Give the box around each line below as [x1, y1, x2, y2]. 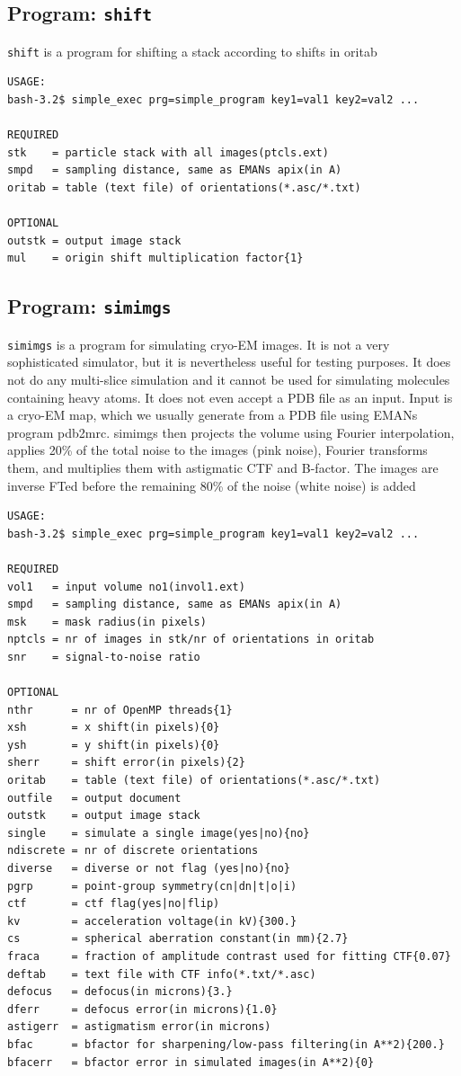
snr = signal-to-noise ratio [7, 650, 200, 663]
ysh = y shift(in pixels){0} [7, 738, 220, 751]
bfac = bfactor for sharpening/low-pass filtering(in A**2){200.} [7, 1037, 445, 1051]
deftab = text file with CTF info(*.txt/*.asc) [7, 967, 316, 981]
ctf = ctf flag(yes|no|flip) [7, 897, 220, 911]
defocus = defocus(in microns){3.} [7, 985, 233, 999]
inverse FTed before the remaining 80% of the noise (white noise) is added [7, 476, 416, 494]
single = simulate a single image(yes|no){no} [7, 826, 310, 840]
